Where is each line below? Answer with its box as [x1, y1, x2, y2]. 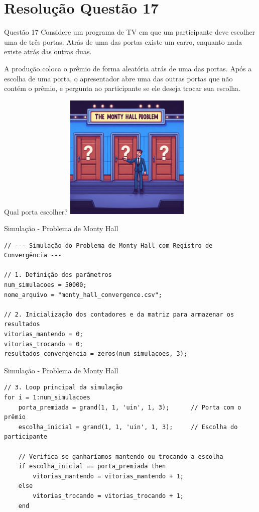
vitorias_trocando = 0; [4, 340, 83, 348]
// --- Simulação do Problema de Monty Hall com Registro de [4, 242, 213, 249]
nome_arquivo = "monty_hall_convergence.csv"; [4, 291, 162, 298]
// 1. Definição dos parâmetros [4, 271, 112, 279]
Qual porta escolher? [4, 206, 68, 217]
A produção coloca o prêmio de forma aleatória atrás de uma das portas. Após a [4, 63, 252, 73]
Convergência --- [4, 252, 62, 259]
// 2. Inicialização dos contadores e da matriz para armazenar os [4, 311, 234, 318]
